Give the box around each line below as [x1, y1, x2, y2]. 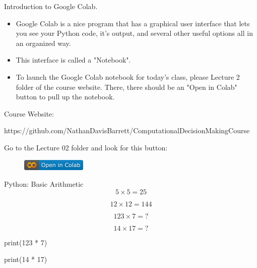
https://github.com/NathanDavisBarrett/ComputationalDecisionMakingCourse [4, 125, 250, 136]
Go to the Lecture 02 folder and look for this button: [4, 142, 168, 152]
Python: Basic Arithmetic [4, 179, 84, 189]
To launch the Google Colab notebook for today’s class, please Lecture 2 [16, 71, 240, 82]
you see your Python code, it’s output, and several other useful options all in [16, 28, 253, 38]
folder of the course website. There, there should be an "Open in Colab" [16, 81, 237, 92]
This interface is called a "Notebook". [16, 55, 131, 65]
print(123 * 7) [4, 237, 47, 247]
